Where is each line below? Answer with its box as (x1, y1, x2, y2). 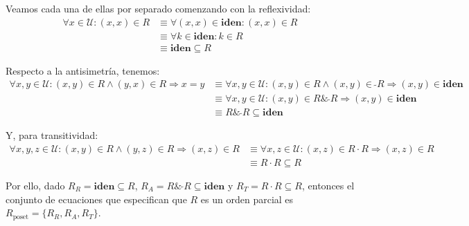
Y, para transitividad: (6, 128, 98, 142)
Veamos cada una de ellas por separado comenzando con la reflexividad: (6, 1, 311, 15)
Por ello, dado (6, 178, 65, 193)
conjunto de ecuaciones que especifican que (6, 191, 187, 206)
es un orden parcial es (200, 191, 294, 206)
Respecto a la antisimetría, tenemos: (6, 63, 160, 77)
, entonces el (302, 178, 355, 193)
